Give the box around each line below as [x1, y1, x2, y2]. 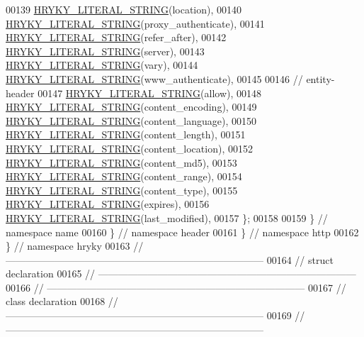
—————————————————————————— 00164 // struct [6, 252, 334, 267]
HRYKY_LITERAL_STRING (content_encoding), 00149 [6, 99, 257, 114]
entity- [306, 71, 335, 86]
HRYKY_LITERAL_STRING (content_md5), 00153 [6, 155, 237, 170]
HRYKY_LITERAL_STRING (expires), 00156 [6, 197, 210, 211]
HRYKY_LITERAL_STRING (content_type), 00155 [6, 182, 238, 197]
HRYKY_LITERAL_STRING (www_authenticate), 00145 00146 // [6, 71, 303, 86]
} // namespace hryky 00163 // [6, 238, 144, 253]
